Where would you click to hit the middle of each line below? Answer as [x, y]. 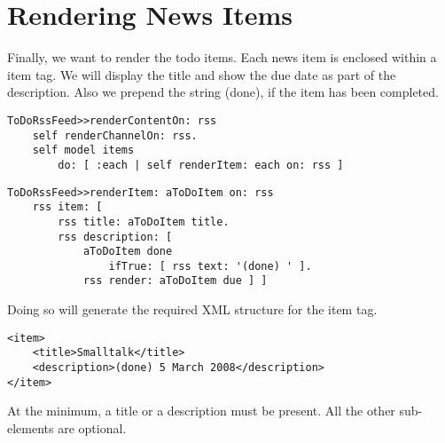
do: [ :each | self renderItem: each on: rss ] [201, 165]
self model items [83, 150]
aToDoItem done [128, 252]
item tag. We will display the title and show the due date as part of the [202, 74]
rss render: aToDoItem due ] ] [175, 281]
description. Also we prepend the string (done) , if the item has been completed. [223, 92]
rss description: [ [115, 237]
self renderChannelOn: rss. [115, 135]
